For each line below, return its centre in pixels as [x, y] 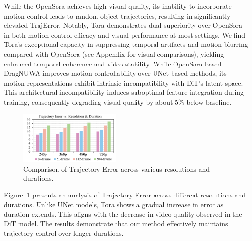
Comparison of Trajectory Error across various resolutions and [117, 168]
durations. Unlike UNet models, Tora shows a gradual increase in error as [114, 204]
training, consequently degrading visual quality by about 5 [91, 101]
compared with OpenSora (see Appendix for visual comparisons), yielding [114, 54]
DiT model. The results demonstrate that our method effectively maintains [116, 223]
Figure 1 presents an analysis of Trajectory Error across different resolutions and [125, 195]
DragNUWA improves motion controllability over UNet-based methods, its [115, 73]
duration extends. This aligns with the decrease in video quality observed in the [123, 214]
